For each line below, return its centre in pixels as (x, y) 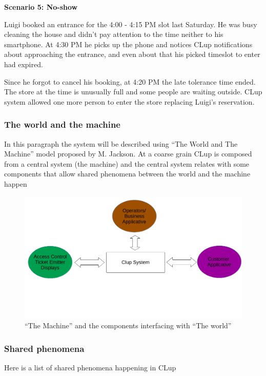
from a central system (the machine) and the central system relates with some (127, 163)
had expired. (24, 64)
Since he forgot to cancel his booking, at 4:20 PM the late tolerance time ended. (130, 81)
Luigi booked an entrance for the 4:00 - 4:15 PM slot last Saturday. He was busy (131, 24)
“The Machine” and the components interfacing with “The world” (128, 325)
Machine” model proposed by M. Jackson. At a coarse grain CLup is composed (128, 154)
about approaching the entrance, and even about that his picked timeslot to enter (132, 54)
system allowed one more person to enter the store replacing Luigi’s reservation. (129, 101)
